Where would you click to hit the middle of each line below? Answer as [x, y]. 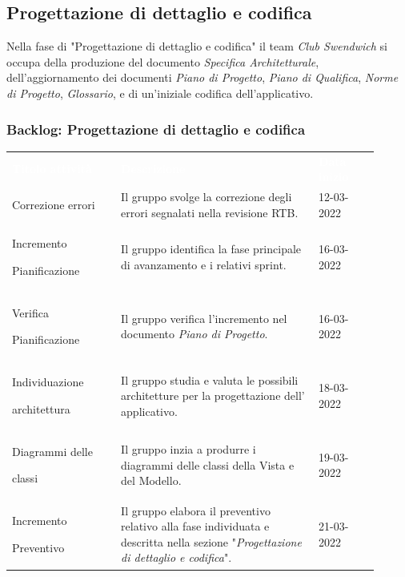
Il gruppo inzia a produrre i [188, 448]
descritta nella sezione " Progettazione [211, 541]
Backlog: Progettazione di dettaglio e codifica [156, 129]
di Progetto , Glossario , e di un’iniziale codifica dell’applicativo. [160, 93]
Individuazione [48, 382]
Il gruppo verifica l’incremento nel [204, 318]
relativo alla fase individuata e [195, 526]
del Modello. [151, 480]
